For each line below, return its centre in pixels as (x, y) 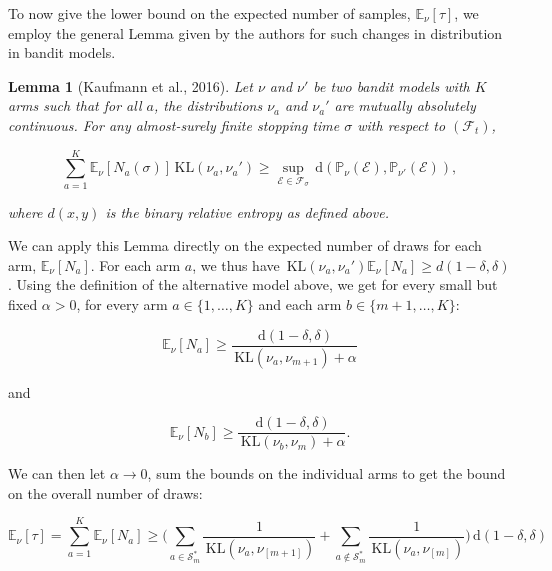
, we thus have (236, 264)
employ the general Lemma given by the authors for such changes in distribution (255, 32)
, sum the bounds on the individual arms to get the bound (326, 473)
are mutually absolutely (405, 105)
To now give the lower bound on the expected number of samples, (209, 13)
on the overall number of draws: (105, 492)
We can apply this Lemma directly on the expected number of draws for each (245, 245)
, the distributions (208, 105)
